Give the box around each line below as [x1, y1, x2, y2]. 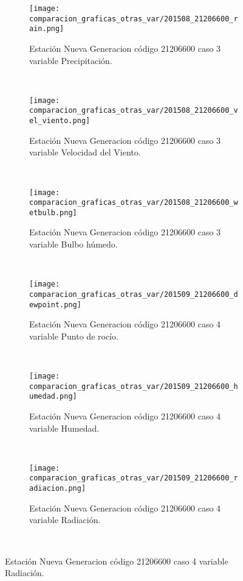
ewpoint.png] [29, 300, 81, 309]
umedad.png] [29, 392, 77, 401]
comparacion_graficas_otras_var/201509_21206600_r [29, 474, 238, 483]
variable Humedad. [29, 421, 100, 434]
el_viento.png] [29, 116, 91, 126]
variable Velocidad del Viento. [29, 146, 141, 159]
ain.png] [29, 24, 64, 34]
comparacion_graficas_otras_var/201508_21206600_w [29, 198, 238, 207]
